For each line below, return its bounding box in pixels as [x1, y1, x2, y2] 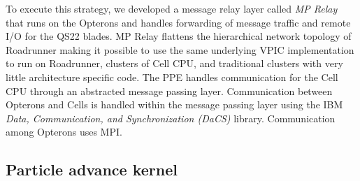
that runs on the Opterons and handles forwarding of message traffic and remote [6, 15, 351, 29]
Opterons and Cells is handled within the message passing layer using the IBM [6, 97, 343, 112]
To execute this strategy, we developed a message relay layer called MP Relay [6, 1, 338, 15]
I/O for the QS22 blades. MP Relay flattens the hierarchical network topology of [6, 29, 352, 43]
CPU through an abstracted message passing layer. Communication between [6, 83, 333, 98]
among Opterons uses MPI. [6, 124, 122, 139]
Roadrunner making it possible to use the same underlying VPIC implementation [6, 42, 354, 57]
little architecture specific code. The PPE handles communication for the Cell [6, 69, 338, 84]
